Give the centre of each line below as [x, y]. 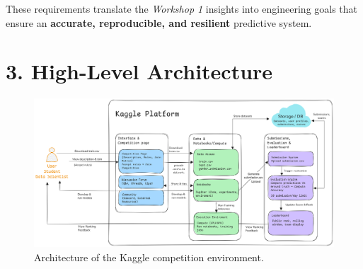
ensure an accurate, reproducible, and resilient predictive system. [159, 22]
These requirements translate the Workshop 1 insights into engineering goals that [182, 8]
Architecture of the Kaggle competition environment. [149, 257]
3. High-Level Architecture [139, 71]
